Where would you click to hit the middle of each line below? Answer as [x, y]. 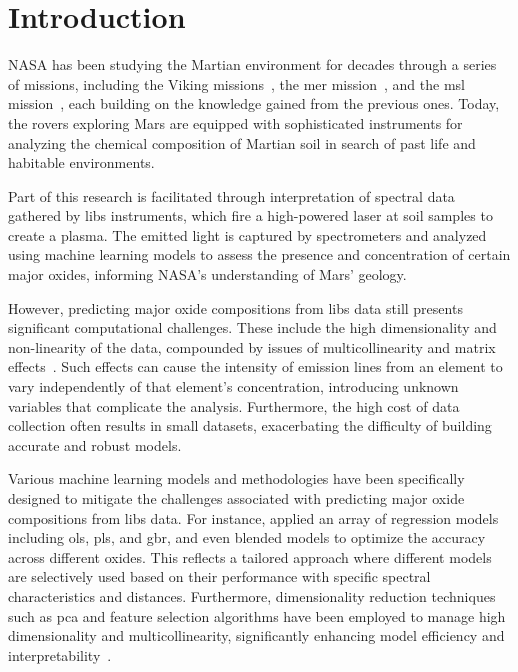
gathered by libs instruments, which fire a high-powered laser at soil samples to [250, 215]
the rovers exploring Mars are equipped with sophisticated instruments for [235, 122]
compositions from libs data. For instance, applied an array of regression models [253, 517]
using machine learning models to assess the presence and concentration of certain [259, 254]
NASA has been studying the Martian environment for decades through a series [252, 64]
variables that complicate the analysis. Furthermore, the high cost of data [234, 405]
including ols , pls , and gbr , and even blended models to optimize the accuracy [247, 537]
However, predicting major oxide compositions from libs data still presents [235, 307]
